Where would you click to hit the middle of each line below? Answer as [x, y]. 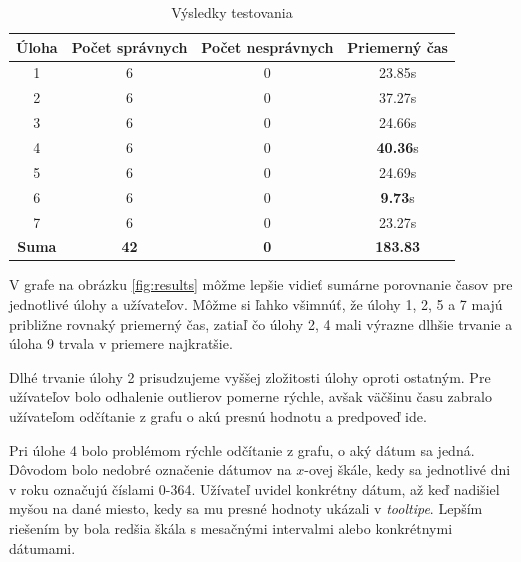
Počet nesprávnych [267, 46]
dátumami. [42, 547]
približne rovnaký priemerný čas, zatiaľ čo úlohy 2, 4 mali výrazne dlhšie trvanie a [261, 323]
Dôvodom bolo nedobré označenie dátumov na [150, 469]
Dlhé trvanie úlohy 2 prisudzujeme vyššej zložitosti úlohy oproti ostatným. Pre [250, 376]
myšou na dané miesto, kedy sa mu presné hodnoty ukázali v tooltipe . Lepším [246, 508]
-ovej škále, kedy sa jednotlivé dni [407, 469]
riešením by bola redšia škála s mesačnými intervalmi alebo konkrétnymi [231, 527]
